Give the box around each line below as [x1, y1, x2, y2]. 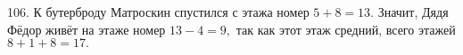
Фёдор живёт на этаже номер [7, 20, 166, 38]
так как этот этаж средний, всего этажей [236, 20, 456, 38]
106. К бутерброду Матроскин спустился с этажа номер [7, 3, 310, 20]
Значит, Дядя [377, 3, 449, 20]
